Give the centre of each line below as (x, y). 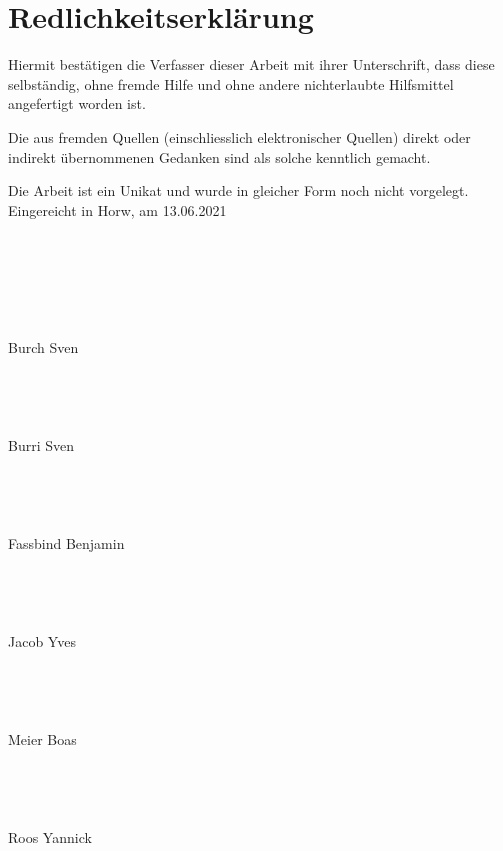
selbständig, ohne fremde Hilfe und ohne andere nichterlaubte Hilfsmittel (231, 83)
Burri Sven (41, 444)
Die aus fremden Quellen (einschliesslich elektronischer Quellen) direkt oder (239, 136)
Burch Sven (43, 346)
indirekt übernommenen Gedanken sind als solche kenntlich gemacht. (219, 156)
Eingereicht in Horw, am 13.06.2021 (117, 209)
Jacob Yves (42, 640)
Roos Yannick (50, 836)
